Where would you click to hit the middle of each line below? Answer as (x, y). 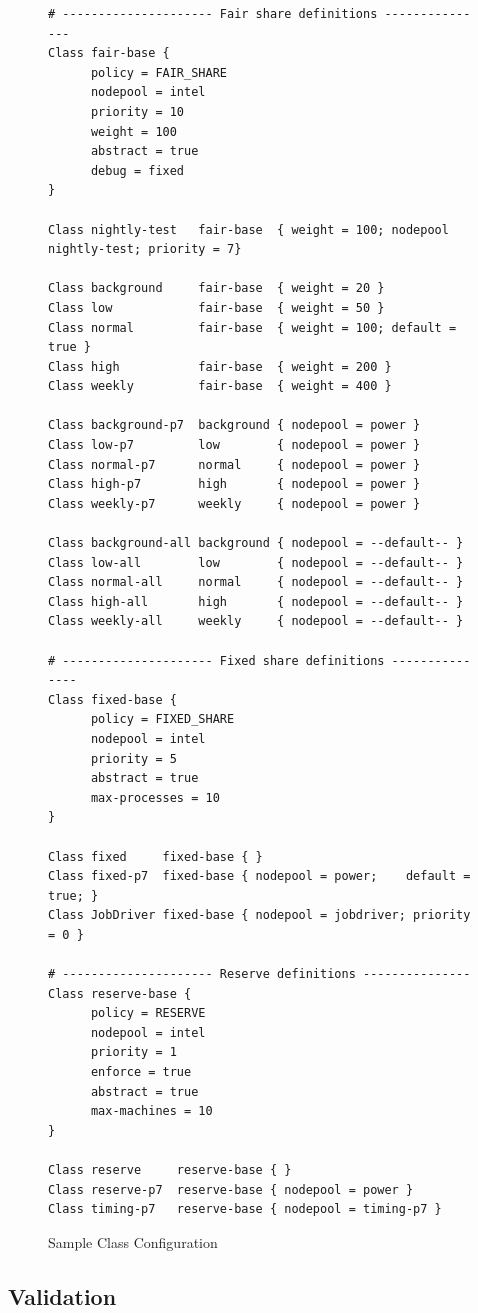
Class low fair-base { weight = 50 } (216, 307)
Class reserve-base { (120, 993)
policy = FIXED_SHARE (162, 719)
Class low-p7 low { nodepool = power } (234, 445)
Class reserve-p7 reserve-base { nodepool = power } (231, 1189)
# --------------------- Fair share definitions (213, 14)
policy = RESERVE (148, 1013)
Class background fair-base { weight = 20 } (216, 288)
